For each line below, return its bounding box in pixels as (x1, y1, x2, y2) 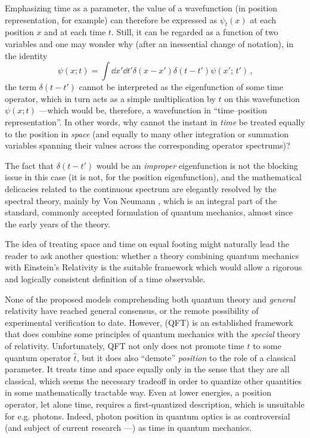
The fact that (5, 159, 54, 171)
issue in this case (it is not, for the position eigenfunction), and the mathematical (5, 171, 302, 183)
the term (5, 81, 36, 93)
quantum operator (5, 351, 71, 363)
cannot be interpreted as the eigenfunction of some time (79, 81, 283, 93)
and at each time (44, 26, 106, 38)
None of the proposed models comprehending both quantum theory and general (5, 292, 295, 305)
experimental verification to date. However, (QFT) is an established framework (5, 316, 293, 328)
